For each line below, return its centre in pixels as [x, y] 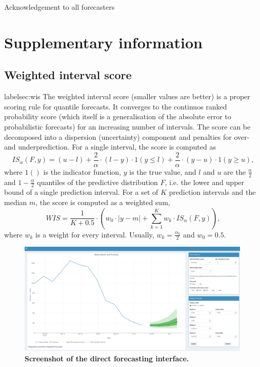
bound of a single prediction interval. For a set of [81, 192]
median [16, 202]
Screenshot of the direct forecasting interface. [107, 358]
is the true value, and [163, 171]
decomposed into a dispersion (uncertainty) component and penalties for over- [127, 136]
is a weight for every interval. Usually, [95, 234]
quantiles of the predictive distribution [97, 182]
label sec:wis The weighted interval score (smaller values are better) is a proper [127, 96]
